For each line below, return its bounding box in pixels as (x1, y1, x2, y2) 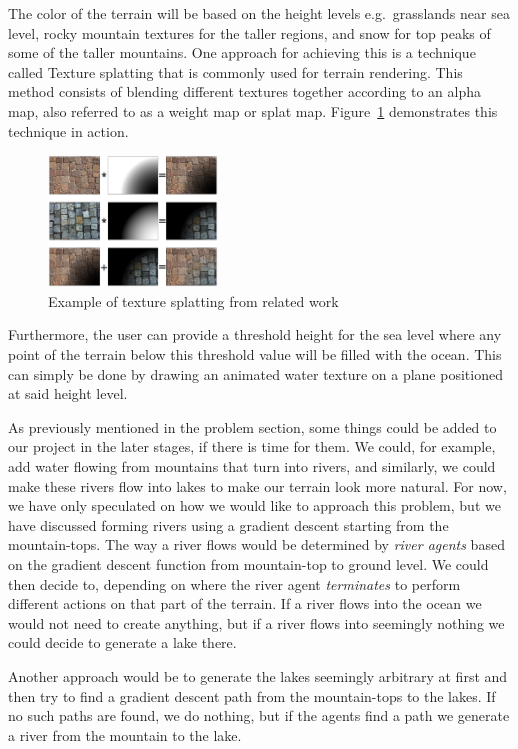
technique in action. (8, 120, 129, 141)
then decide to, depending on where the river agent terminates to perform (8, 573, 461, 594)
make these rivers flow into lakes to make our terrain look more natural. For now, (8, 475, 507, 496)
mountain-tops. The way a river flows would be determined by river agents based (8, 534, 505, 555)
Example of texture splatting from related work (48, 290, 339, 311)
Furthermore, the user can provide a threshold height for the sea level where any (8, 324, 502, 345)
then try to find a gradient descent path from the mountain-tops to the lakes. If (8, 685, 496, 706)
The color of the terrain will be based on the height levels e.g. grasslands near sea (8, 3, 510, 23)
